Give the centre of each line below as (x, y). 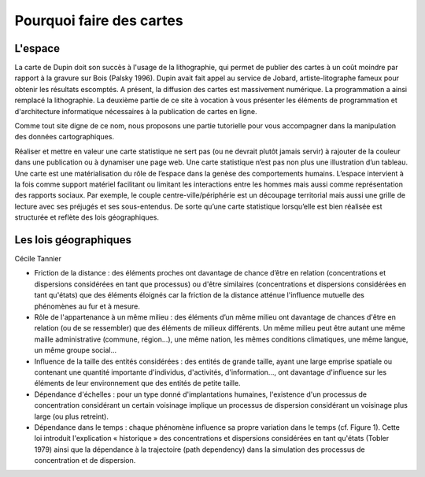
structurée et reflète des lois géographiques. (87, 217)
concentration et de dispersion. (85, 460)
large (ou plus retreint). (72, 416)
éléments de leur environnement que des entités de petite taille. (137, 383)
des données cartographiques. (64, 137)
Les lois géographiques (73, 240)
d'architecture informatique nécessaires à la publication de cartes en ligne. (136, 111)
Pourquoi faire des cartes (99, 20)
